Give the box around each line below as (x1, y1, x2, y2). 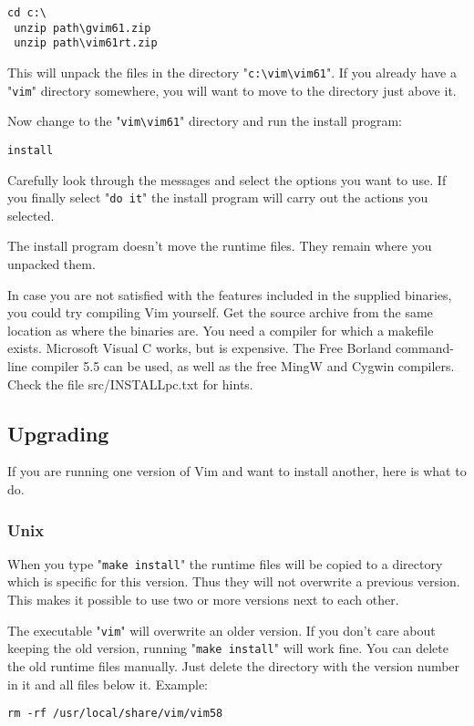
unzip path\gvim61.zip (14, 21, 151, 35)
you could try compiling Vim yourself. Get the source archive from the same (7, 303, 433, 322)
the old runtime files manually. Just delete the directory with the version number (7, 656, 460, 675)
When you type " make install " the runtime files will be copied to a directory (7, 554, 443, 573)
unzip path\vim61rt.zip (14, 36, 158, 50)
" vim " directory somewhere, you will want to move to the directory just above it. (7, 80, 457, 99)
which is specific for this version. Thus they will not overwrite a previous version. (7, 572, 460, 591)
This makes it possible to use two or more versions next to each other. (7, 590, 399, 609)
